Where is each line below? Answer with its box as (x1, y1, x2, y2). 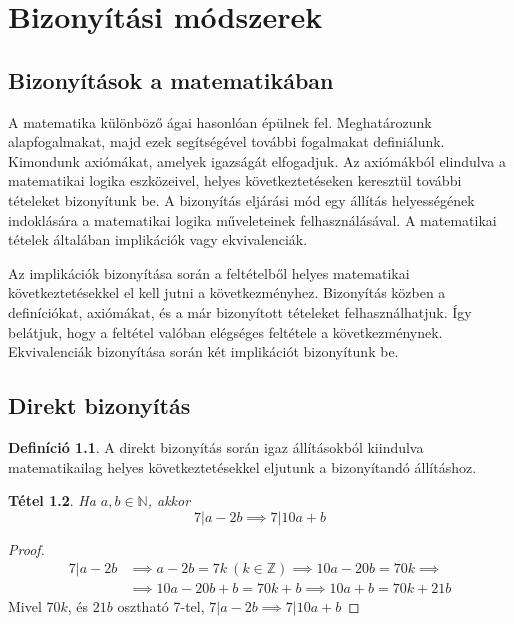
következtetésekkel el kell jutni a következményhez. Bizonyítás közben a (8, 282, 446, 303)
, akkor (147, 490, 191, 511)
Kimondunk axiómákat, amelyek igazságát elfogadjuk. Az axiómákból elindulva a (8, 150, 506, 171)
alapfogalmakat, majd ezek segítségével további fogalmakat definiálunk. (8, 131, 445, 152)
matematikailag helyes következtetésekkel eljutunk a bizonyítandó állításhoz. (8, 456, 477, 477)
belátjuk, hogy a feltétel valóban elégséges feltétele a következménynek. (8, 321, 443, 342)
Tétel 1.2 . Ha (8, 490, 96, 511)
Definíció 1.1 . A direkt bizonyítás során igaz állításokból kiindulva (8, 436, 424, 457)
